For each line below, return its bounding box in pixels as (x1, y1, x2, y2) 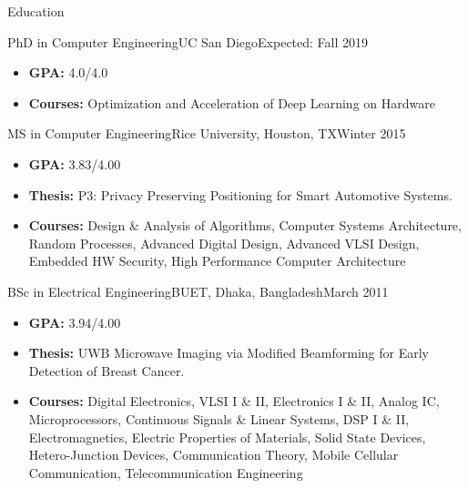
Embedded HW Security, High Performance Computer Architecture (28, 251, 406, 270)
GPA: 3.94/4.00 (28, 312, 121, 331)
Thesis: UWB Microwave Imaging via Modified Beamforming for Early (28, 343, 429, 362)
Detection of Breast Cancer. (28, 361, 185, 380)
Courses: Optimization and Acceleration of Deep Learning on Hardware (28, 93, 435, 112)
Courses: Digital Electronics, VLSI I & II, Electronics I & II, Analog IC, (28, 391, 440, 411)
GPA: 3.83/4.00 (28, 154, 121, 173)
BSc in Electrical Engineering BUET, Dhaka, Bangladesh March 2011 (7, 281, 389, 300)
